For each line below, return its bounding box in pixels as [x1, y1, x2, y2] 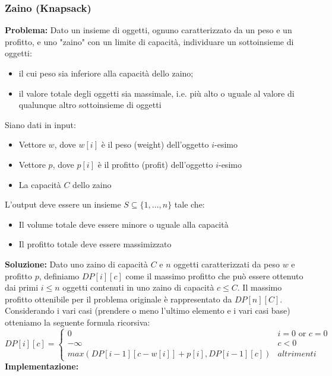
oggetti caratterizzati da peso [173, 257, 280, 270]
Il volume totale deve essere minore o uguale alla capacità [18, 218, 229, 230]
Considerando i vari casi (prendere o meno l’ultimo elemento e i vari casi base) [5, 304, 290, 317]
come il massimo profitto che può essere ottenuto [125, 269, 303, 282]
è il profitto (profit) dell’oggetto [97, 158, 213, 170]
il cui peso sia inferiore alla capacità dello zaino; [18, 67, 194, 79]
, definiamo [39, 269, 80, 282]
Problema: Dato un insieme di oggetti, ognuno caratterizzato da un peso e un [5, 24, 292, 36]
